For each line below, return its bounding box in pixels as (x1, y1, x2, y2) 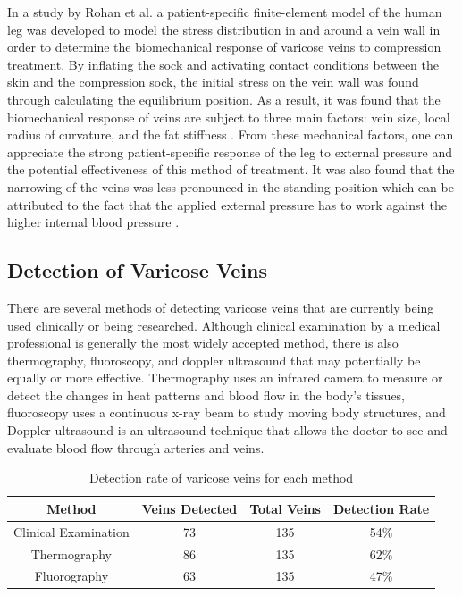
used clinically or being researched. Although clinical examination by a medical (7, 315, 441, 334)
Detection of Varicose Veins (7, 256, 267, 284)
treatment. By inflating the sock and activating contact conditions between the (7, 55, 439, 73)
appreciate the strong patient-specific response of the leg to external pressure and (7, 142, 453, 161)
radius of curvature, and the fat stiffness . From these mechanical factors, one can (7, 125, 454, 144)
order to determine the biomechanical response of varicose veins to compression (7, 38, 441, 56)
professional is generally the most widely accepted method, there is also (7, 333, 399, 352)
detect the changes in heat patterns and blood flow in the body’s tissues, (7, 385, 406, 404)
